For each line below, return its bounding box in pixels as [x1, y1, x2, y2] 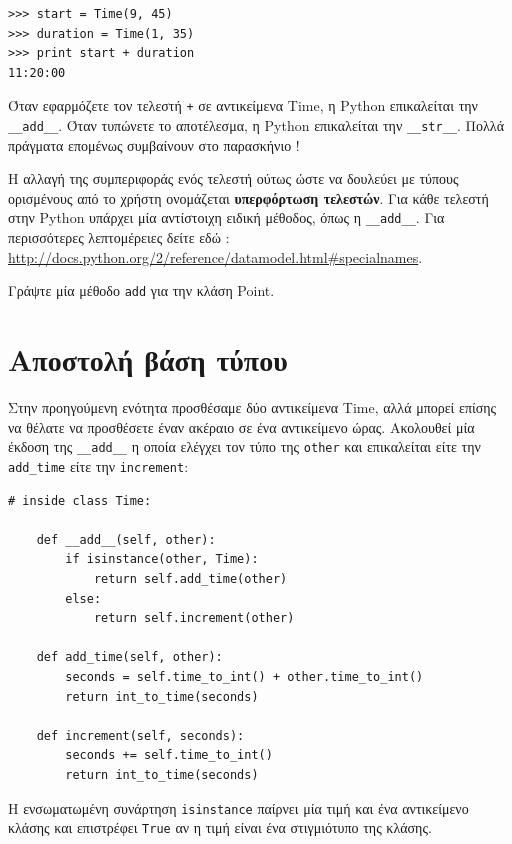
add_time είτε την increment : [8, 455, 189, 476]
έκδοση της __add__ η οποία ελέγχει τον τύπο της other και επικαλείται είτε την [8, 436, 481, 457]
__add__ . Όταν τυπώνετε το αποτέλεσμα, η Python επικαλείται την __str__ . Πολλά [8, 115, 504, 136]
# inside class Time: [8, 493, 152, 508]
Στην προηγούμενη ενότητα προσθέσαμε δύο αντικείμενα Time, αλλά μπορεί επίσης [8, 397, 497, 418]
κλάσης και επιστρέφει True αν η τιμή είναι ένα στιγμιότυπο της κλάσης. [8, 817, 432, 838]
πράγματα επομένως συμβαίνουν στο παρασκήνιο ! [8, 134, 300, 155]
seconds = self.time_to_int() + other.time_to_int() [65, 669, 424, 684]
